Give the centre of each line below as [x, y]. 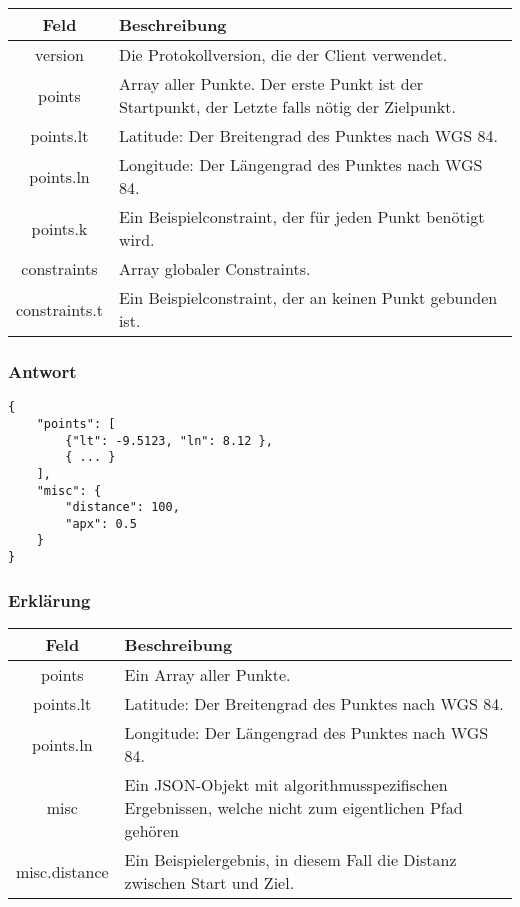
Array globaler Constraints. [214, 268]
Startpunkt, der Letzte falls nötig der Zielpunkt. [287, 106]
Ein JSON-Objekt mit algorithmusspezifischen [286, 784]
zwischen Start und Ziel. [209, 882]
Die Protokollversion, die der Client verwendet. [283, 54]
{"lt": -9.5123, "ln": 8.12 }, [169, 440]
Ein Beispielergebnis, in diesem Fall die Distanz [290, 859]
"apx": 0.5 [101, 523]
